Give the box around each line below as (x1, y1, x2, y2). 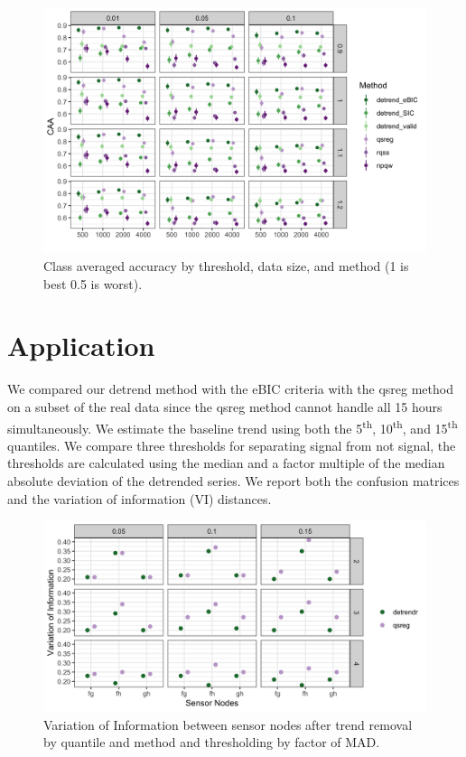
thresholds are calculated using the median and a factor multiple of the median (7, 453, 445, 472)
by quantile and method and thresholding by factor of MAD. (43, 733, 380, 752)
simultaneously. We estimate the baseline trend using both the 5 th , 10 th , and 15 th (7, 416, 458, 437)
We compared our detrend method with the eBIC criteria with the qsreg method (7, 379, 453, 398)
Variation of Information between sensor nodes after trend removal (43, 715, 413, 734)
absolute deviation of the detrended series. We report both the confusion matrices (7, 471, 460, 490)
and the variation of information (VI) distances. (7, 489, 272, 508)
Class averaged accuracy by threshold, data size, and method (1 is (43, 257, 409, 276)
